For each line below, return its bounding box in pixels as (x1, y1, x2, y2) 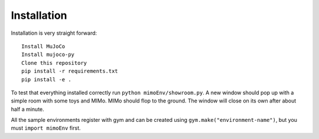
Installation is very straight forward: (11, 29, 97, 37)
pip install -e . (21, 76, 71, 82)
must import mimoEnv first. (11, 124, 81, 132)
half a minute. (11, 105, 44, 112)
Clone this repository (21, 59, 87, 66)
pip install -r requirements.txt (21, 68, 118, 75)
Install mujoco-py (21, 51, 75, 58)
